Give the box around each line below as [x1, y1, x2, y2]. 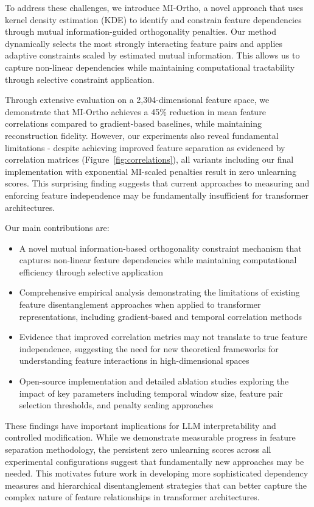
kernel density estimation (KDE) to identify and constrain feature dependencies [5, 13, 302, 26]
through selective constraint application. [5, 73, 155, 85]
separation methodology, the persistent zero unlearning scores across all [5, 443, 271, 455]
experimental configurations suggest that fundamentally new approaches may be [5, 455, 304, 467]
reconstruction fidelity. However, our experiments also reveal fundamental [5, 129, 279, 141]
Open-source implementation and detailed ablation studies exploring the [19, 375, 289, 388]
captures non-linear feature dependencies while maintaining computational [19, 253, 297, 266]
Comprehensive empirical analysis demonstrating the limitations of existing [19, 286, 300, 299]
